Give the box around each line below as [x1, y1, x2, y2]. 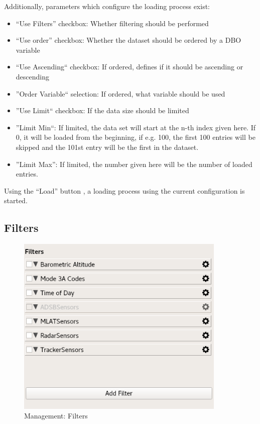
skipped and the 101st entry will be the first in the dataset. [16, 141, 199, 152]
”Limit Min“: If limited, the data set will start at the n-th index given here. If [16, 122, 255, 132]
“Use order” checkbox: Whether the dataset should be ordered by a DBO [16, 35, 241, 45]
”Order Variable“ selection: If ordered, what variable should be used [16, 88, 225, 99]
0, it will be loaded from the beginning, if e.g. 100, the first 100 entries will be [16, 132, 255, 142]
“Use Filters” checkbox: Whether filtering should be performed [16, 18, 209, 28]
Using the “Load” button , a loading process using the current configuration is [4, 185, 245, 196]
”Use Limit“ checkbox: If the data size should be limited [16, 105, 189, 116]
